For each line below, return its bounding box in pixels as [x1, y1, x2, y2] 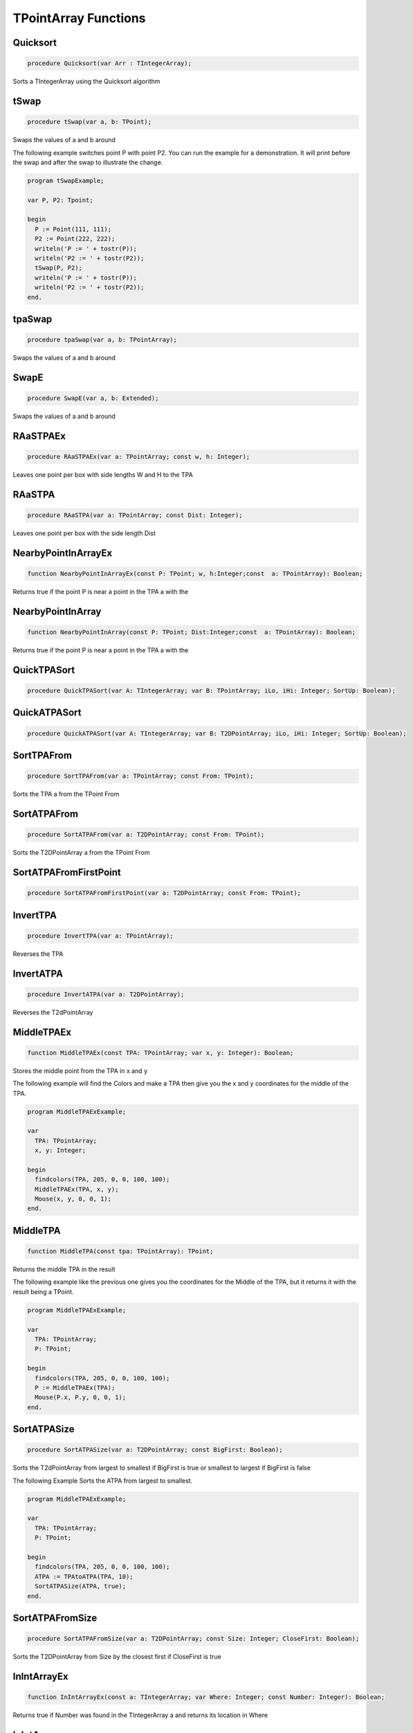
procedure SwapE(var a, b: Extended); [27, 394, 159, 402]
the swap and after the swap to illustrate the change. [12, 158, 163, 166]
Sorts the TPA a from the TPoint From [12, 790, 120, 799]
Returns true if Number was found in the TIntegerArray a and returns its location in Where [12, 1711, 268, 1719]
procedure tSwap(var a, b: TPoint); [27, 118, 152, 126]
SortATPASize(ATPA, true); [35, 1583, 127, 1590]
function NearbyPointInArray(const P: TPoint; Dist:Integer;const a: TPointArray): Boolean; [27, 628, 356, 636]
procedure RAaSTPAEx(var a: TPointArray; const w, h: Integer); [27, 453, 250, 461]
